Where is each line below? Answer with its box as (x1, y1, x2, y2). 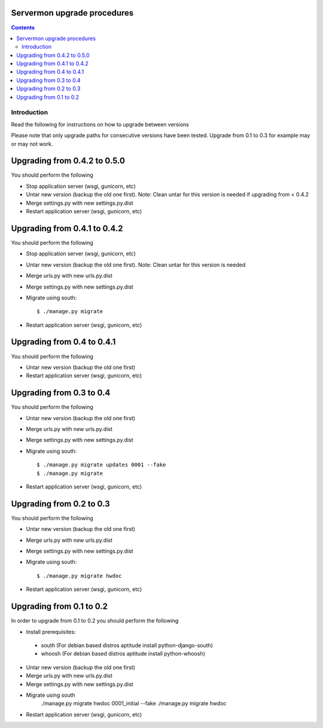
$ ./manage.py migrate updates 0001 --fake (36, 462, 166, 468)
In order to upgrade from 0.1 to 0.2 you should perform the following (11, 617, 179, 624)
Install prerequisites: (26, 628, 76, 635)
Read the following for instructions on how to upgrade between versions (11, 120, 190, 128)
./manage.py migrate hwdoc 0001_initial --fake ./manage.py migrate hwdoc (41, 700, 227, 707)
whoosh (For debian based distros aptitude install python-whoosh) (41, 650, 206, 657)
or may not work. (11, 140, 53, 147)
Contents (11, 24, 35, 31)
